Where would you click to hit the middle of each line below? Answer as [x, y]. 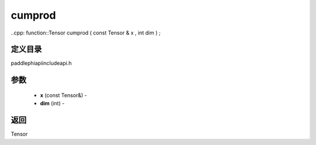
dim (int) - [52, 103]
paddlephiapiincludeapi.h [41, 63]
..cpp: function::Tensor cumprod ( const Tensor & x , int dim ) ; [86, 33]
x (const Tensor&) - [63, 95]
